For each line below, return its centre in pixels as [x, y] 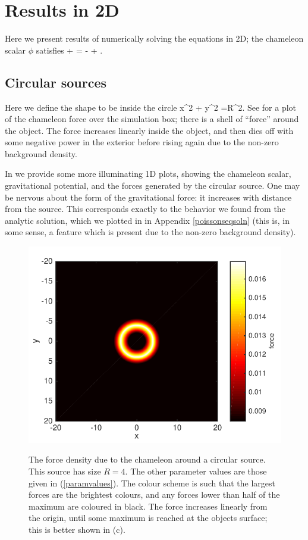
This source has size [65, 471]
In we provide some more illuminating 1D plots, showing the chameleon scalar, [148, 174]
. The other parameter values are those [196, 471]
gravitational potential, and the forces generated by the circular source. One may [153, 185]
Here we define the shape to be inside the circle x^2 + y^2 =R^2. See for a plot [151, 107]
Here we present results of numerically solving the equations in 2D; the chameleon [154, 38]
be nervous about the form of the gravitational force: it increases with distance [148, 197]
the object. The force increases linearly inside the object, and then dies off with [149, 130]
